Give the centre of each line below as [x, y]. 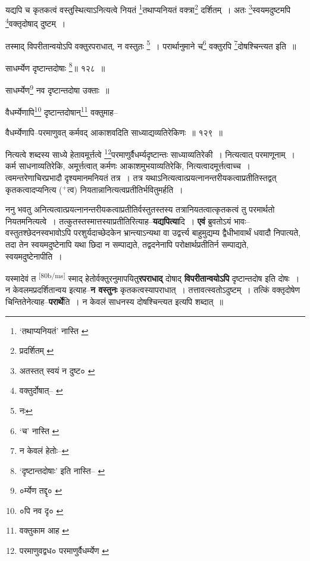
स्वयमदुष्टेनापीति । [34, 256]
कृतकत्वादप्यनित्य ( [34, 189]
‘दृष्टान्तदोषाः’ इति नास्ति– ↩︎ [62, 470]
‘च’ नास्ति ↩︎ [39, 430]
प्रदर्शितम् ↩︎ [37, 350]
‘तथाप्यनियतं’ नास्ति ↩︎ [54, 330]
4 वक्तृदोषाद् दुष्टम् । [36, 22]
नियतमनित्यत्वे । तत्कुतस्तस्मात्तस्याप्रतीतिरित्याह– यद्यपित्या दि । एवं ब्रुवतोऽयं [118, 221]
